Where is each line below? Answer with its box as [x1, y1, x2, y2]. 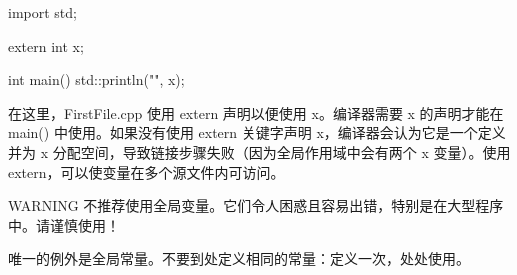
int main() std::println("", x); [8, 69, 185, 90]
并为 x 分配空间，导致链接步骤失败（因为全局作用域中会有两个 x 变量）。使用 [8, 141, 511, 162]
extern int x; [8, 35, 84, 56]
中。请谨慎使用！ [8, 214, 120, 235]
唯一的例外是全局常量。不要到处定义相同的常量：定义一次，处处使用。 [8, 248, 470, 269]
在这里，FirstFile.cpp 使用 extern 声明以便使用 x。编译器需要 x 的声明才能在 [8, 102, 504, 123]
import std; [8, 2, 77, 22]
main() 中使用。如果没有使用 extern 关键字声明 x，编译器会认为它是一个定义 [8, 122, 506, 143]
